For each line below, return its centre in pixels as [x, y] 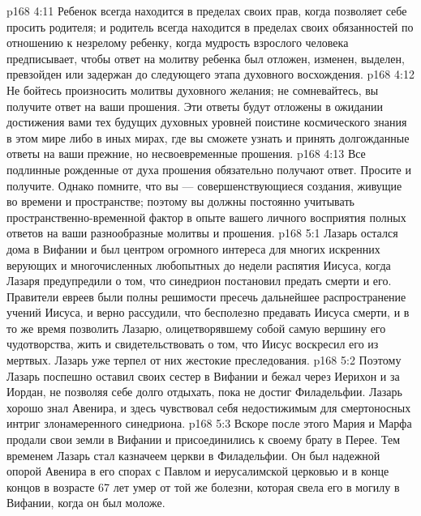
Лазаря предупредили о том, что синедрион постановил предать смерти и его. [199, 281]
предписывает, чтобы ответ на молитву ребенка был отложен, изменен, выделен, [206, 58]
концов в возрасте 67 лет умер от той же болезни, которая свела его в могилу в [203, 486]
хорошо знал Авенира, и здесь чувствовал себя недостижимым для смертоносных [209, 407]
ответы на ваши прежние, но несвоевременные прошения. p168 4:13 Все [186, 154]
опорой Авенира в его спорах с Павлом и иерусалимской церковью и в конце [198, 471]
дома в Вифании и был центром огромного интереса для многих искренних [193, 248]
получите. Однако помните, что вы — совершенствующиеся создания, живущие [204, 185]
